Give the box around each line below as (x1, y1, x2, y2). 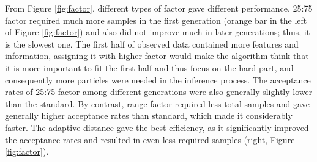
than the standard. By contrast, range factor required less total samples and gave (5, 97, 310, 110)
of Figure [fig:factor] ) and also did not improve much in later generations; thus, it (5, 26, 310, 38)
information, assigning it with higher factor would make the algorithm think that (5, 49, 309, 62)
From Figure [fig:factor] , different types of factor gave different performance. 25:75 (5, 2, 313, 14)
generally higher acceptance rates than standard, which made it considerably (5, 109, 293, 122)
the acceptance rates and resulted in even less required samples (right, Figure (5, 133, 295, 146)
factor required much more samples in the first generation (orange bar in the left (5, 13, 307, 26)
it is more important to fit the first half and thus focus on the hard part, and (5, 61, 294, 74)
